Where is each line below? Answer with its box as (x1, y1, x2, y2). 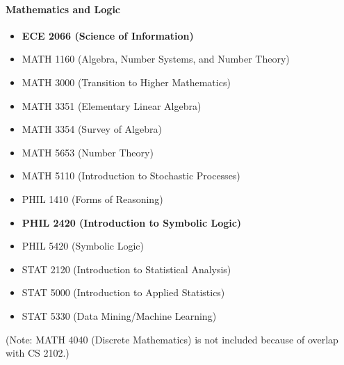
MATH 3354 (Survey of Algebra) (22, 122, 162, 136)
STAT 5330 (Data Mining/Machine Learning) (22, 308, 217, 323)
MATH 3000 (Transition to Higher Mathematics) (22, 74, 231, 89)
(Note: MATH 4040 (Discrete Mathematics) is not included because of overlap (6, 332, 338, 346)
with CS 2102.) (6, 346, 69, 360)
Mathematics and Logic (6, 1, 121, 16)
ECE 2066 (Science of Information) (22, 28, 194, 42)
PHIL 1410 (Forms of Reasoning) (22, 191, 163, 206)
